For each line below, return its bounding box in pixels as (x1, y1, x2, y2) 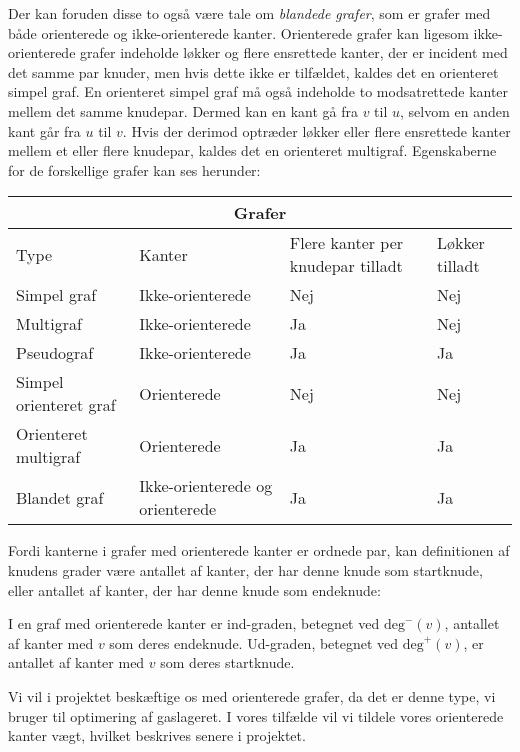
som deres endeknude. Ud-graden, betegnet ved (109, 632, 399, 653)
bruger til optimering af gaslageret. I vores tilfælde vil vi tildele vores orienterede (8, 705, 504, 726)
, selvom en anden (400, 100, 510, 121)
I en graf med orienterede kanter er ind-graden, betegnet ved (8, 613, 380, 634)
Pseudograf (16, 341, 94, 365)
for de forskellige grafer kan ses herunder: (8, 159, 261, 180)
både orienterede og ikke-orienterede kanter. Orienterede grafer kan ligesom (8, 22, 469, 43)
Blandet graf (16, 485, 104, 509)
